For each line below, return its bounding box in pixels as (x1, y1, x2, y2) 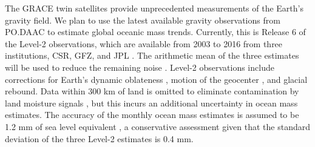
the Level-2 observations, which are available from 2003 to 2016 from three (5, 37, 283, 50)
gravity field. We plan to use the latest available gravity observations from (5, 13, 280, 26)
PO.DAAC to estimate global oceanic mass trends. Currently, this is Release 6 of (5, 25, 306, 38)
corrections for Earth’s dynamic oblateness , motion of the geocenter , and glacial (5, 73, 308, 85)
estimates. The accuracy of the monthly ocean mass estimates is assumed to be (5, 108, 299, 121)
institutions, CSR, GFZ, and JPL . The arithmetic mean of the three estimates (5, 49, 299, 62)
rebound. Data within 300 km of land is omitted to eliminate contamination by (5, 85, 299, 97)
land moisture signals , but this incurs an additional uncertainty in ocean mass (5, 96, 298, 109)
